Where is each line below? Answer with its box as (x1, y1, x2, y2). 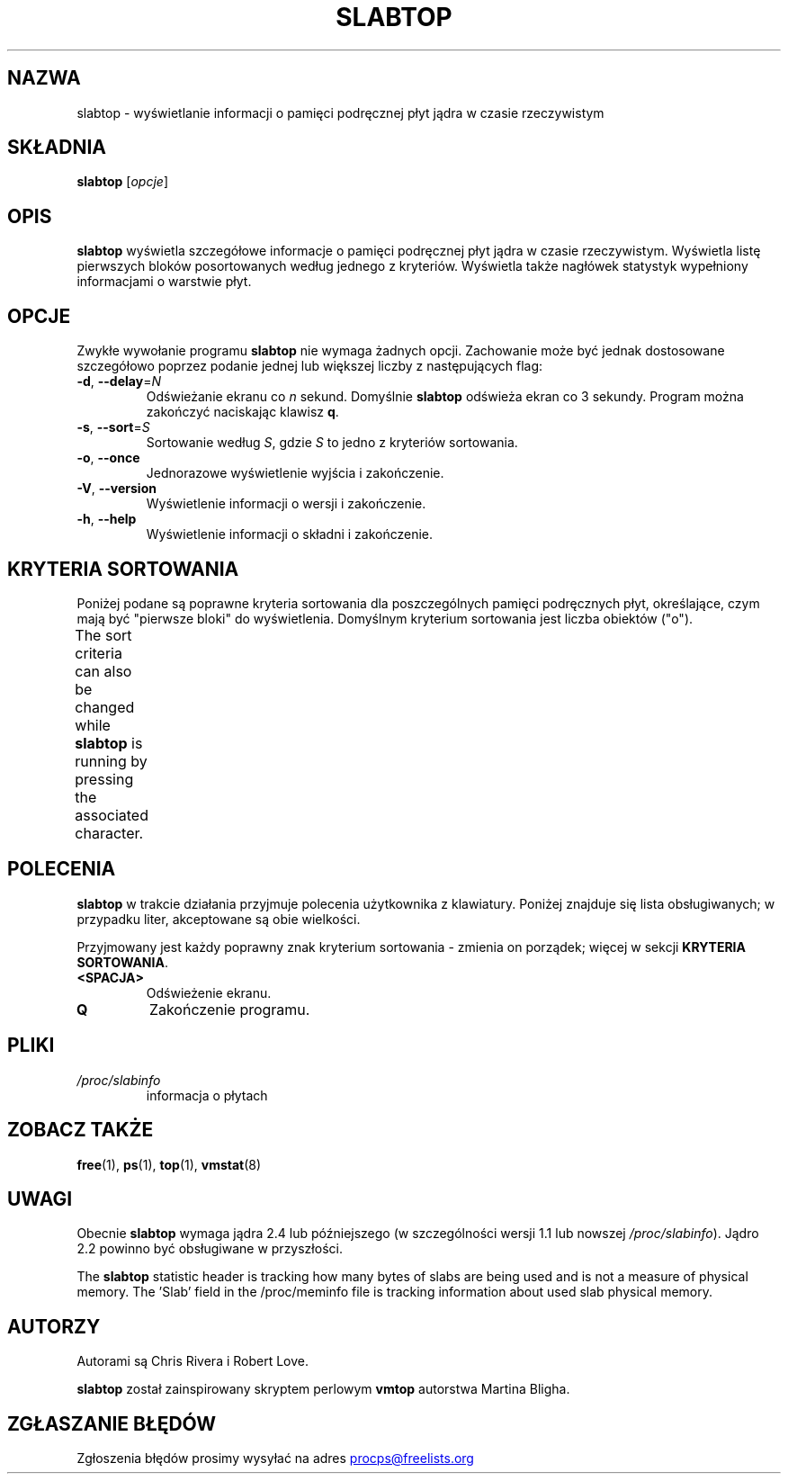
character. (75, 823, 144, 842)
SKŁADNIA (7, 136, 106, 159)
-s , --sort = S (76, 419, 150, 435)
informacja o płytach (146, 1087, 268, 1103)
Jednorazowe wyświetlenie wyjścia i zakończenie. (146, 465, 444, 481)
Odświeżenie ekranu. (146, 984, 272, 1001)
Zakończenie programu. (148, 1000, 310, 1019)
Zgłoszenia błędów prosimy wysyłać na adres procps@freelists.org (76, 1450, 474, 1467)
